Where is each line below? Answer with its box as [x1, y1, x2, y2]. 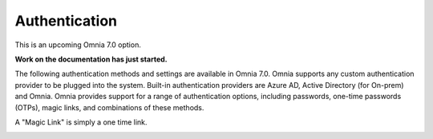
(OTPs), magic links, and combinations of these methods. [14, 102, 204, 112]
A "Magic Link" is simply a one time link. [14, 117, 148, 127]
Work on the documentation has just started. [14, 54, 168, 64]
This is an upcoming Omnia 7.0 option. [14, 40, 142, 50]
